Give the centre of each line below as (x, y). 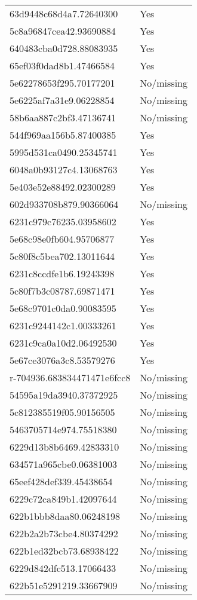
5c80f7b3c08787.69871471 (62, 291)
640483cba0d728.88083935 (64, 48)
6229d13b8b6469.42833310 (64, 447)
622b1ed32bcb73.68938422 (64, 551)
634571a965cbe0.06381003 (64, 464)
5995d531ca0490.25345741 (64, 152)
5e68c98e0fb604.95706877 (62, 239)
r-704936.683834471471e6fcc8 (70, 377)
